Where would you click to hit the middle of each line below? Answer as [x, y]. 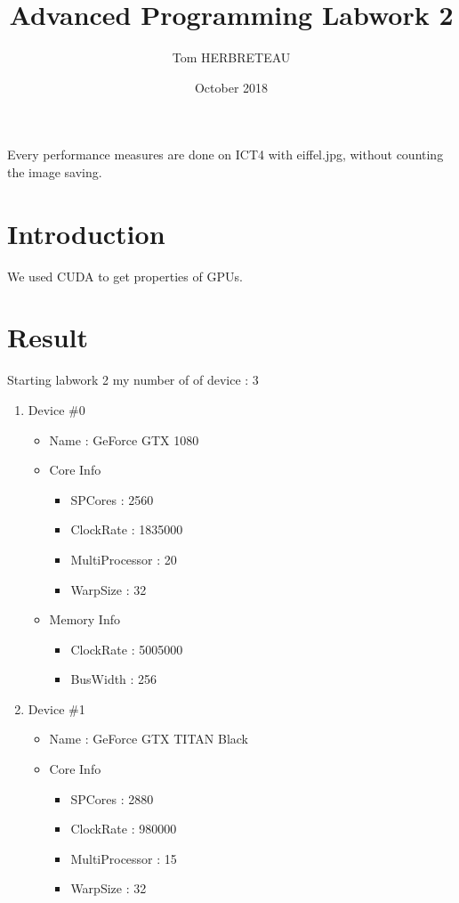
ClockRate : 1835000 [127, 529]
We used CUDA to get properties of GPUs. [125, 276]
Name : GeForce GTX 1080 [124, 439]
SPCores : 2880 [112, 798]
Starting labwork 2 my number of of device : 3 [133, 380]
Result [48, 337]
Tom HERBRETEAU [231, 57]
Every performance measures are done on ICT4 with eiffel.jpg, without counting [225, 155]
